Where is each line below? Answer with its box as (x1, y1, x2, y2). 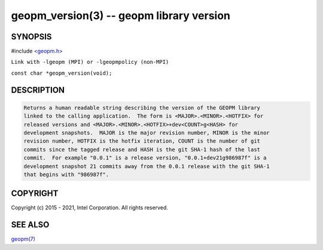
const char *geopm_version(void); (11, 69, 112, 76)
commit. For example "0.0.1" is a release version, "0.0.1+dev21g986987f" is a (23, 155, 267, 161)
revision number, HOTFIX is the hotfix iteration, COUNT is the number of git (23, 138, 260, 144)
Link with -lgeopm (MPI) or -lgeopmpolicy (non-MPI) (11, 58, 169, 66)
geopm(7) (11, 236, 36, 243)
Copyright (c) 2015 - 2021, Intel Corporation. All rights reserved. (11, 204, 169, 211)
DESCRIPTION (11, 85, 65, 95)
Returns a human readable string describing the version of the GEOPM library (23, 104, 260, 111)
